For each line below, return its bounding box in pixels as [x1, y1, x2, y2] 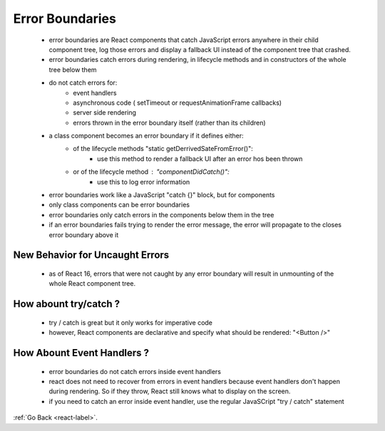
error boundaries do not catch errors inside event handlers [48, 367, 221, 375]
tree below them [48, 65, 97, 74]
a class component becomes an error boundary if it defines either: [48, 132, 244, 140]
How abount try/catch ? [13, 298, 120, 310]
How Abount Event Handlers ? [13, 346, 150, 359]
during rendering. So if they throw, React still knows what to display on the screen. [48, 387, 291, 395]
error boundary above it [48, 230, 119, 239]
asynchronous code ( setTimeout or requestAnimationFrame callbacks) [73, 98, 282, 107]
